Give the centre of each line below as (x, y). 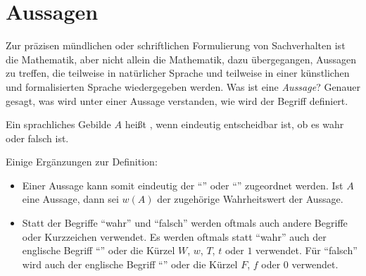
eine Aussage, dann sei (70, 199)
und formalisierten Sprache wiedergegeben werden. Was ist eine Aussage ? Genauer (183, 86)
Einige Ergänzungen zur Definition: (82, 162)
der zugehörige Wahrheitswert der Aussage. (250, 199)
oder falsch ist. (37, 138)
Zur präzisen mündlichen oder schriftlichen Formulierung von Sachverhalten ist (176, 45)
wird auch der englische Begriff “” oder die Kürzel (130, 264)
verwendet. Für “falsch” (307, 250)
